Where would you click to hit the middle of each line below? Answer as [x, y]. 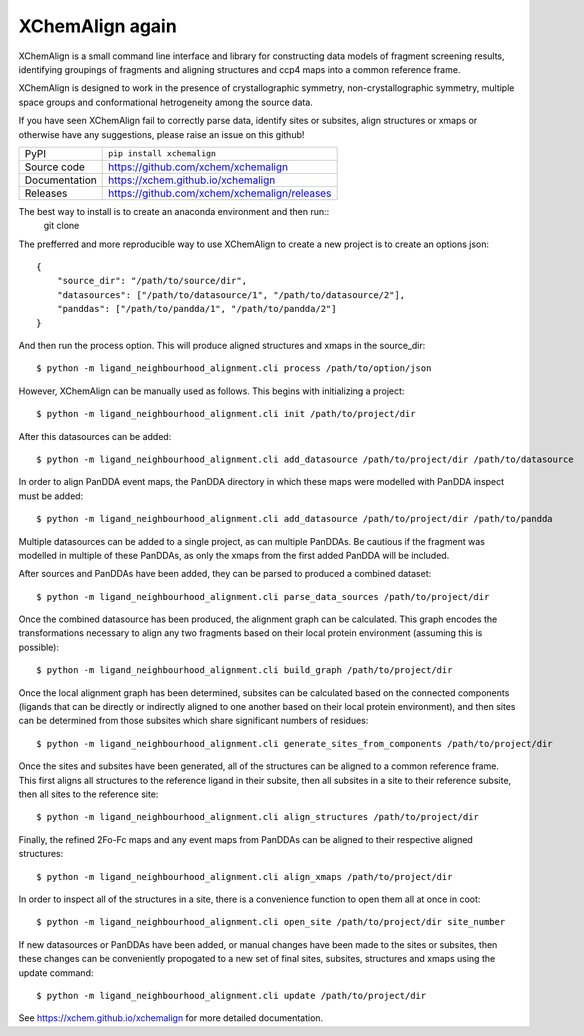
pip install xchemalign [162, 153]
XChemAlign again [97, 26]
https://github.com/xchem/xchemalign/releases [220, 193]
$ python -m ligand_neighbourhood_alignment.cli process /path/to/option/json [234, 368]
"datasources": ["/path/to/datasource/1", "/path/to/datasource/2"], [231, 294]
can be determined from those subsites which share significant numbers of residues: [193, 721]
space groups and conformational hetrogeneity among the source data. [166, 102]
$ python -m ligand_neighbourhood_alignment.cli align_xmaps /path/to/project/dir [244, 876]
